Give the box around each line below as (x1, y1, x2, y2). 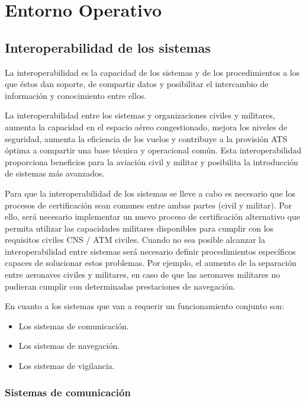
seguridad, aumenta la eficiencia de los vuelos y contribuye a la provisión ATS (5, 132, 288, 145)
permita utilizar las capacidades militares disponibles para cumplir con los (5, 222, 274, 234)
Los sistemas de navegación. (18, 339, 120, 352)
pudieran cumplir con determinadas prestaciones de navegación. (5, 280, 236, 292)
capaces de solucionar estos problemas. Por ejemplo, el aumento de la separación (5, 256, 297, 269)
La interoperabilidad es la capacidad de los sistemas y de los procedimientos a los (5, 66, 300, 78)
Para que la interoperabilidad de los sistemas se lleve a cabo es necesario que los (5, 187, 295, 199)
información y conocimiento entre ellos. (5, 89, 147, 101)
